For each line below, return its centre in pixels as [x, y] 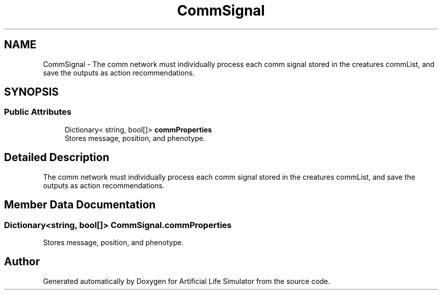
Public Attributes [38, 112]
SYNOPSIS [32, 92]
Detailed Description [57, 158]
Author [22, 262]
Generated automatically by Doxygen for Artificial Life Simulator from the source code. [187, 281]
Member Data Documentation [80, 205]
